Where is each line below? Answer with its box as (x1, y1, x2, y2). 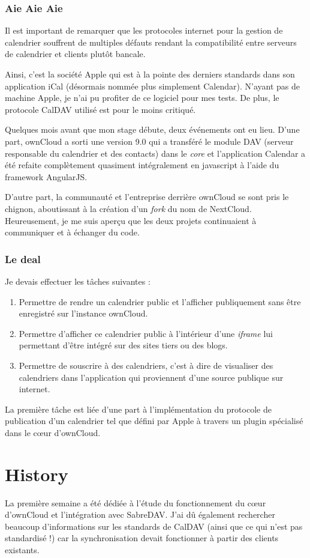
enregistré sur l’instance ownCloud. (19, 307, 148, 320)
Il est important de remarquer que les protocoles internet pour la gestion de (5, 24, 283, 37)
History (5, 461, 68, 486)
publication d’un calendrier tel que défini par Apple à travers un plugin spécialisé (5, 414, 303, 427)
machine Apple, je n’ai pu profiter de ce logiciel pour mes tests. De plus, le (5, 91, 279, 104)
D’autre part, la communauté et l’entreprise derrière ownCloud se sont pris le (5, 190, 289, 203)
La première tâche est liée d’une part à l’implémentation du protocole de (5, 402, 272, 415)
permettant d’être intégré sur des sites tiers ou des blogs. (19, 339, 228, 351)
